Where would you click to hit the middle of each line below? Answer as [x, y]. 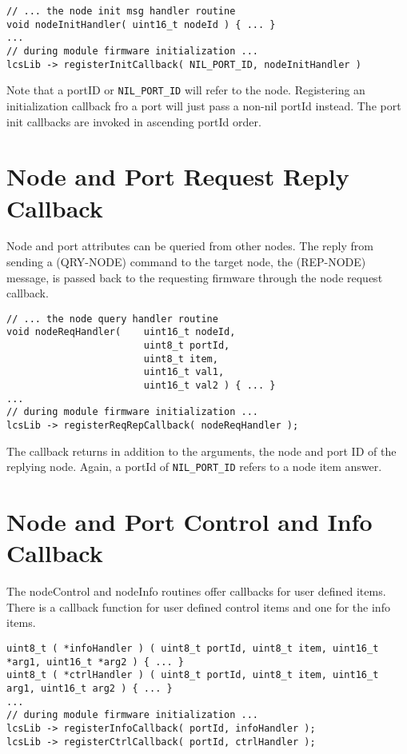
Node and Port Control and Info [190, 522]
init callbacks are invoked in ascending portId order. [134, 121]
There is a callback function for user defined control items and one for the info [198, 606]
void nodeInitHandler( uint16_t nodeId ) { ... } [141, 24]
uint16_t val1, [184, 372]
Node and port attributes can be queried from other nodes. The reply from [190, 246]
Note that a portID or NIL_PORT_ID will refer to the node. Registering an [186, 90]
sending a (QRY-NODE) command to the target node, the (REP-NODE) [186, 262]
